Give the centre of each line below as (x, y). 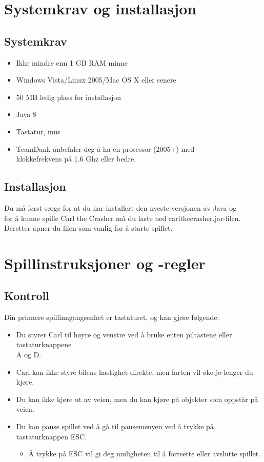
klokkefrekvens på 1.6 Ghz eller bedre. (76, 159)
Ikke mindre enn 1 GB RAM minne (72, 62)
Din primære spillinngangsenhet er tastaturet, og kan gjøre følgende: (112, 317)
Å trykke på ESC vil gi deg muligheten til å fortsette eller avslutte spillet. (145, 454)
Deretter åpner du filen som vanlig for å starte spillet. (88, 228)
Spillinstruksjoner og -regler (105, 263)
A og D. (29, 355)
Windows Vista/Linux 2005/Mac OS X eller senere (96, 80)
